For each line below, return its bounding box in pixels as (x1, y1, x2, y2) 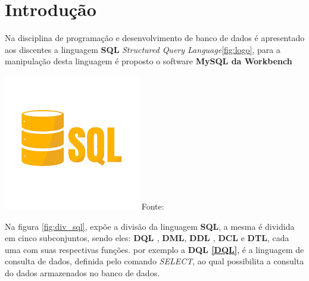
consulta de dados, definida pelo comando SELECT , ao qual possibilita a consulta (5, 255, 304, 267)
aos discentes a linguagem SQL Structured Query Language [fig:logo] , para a (5, 43, 280, 55)
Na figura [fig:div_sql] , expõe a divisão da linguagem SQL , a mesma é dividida (5, 220, 295, 232)
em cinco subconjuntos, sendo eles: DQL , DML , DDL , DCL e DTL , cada (5, 232, 289, 244)
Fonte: (141, 199, 164, 212)
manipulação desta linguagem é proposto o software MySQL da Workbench (5, 55, 292, 67)
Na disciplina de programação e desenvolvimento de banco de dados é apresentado (5, 32, 305, 44)
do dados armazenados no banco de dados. (5, 266, 160, 279)
